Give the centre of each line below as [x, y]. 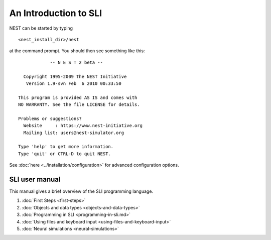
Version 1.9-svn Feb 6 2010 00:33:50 [74, 83]
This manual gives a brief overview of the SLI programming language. [81, 191]
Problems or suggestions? [50, 118]
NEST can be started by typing [41, 28]
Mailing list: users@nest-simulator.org [74, 133]
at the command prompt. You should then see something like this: [77, 51]
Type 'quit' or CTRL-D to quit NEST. [65, 154]
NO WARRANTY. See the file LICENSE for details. [79, 105]
